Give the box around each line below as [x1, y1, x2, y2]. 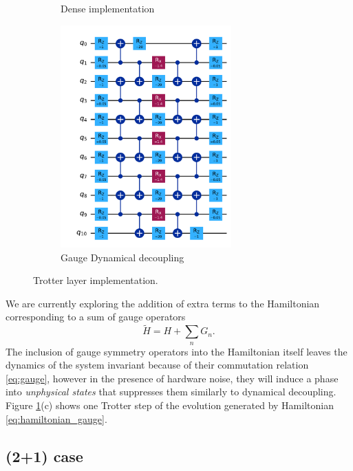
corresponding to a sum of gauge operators [6, 309, 186, 324]
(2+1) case [6, 445, 83, 466]
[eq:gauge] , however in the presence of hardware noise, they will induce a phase [6, 371, 339, 385]
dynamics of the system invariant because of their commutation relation [6, 358, 309, 372]
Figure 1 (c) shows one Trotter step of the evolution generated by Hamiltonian [6, 398, 334, 413]
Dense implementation [61, 1, 155, 15]
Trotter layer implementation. [33, 273, 158, 287]
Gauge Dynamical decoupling [61, 250, 184, 264]
